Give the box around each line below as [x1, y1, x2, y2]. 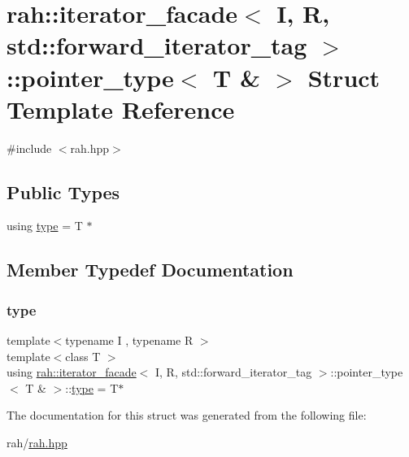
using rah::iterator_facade [7, 363, 137, 381]
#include [7, 139, 52, 156]
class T [65, 347, 101, 364]
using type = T [7, 217, 83, 234]
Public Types [7, 179, 120, 204]
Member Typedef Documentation [7, 257, 294, 282]
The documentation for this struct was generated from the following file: [7, 407, 367, 424]
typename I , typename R [65, 332, 194, 349]
